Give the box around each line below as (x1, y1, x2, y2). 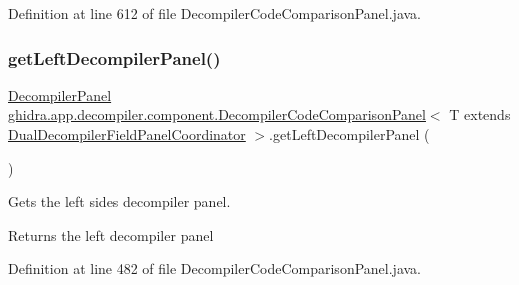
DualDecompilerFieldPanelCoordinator (8, 124, 246, 144)
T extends (449, 104, 511, 125)
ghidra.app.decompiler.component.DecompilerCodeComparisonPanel (8, 104, 426, 125)
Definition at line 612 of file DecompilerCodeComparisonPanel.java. (8, 3, 421, 23)
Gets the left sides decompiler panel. (8, 191, 231, 212)
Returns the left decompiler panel (8, 224, 214, 245)
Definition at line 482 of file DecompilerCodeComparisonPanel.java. (8, 258, 421, 279)
